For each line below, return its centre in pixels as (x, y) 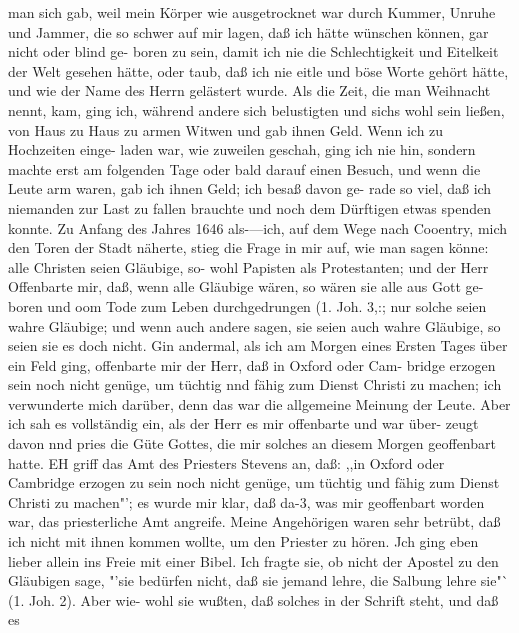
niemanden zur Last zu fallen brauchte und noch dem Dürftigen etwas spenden (249, 207)
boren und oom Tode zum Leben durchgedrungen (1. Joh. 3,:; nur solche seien (247, 305)
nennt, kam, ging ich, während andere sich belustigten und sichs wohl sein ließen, (256, 109)
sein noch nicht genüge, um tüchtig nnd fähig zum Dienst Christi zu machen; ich (255, 384)
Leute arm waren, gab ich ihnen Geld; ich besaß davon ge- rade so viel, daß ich (250, 188)
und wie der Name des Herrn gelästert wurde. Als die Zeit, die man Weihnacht (249, 90)
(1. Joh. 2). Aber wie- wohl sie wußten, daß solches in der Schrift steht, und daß (253, 599)
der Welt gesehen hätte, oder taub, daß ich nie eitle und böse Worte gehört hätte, (258, 70)
